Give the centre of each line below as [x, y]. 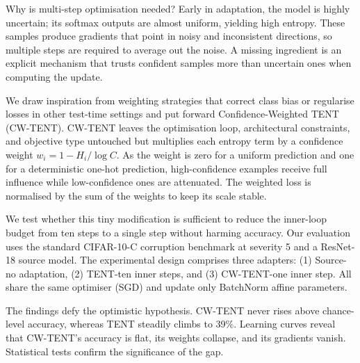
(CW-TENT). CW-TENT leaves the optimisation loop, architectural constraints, [178, 127]
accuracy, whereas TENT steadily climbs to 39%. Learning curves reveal [181, 324]
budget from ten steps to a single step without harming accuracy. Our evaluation [178, 232]
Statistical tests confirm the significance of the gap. [115, 351]
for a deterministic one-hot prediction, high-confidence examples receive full [166, 168]
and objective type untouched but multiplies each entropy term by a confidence [174, 141]
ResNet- [338, 246]
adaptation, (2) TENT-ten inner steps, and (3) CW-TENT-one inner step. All [185, 273]
